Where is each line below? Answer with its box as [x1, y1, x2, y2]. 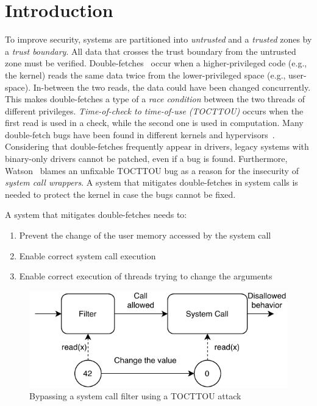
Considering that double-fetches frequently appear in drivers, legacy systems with [5, 140, 309, 153]
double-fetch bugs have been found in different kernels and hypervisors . [5, 128, 275, 141]
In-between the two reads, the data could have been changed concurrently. [33, 80, 311, 93]
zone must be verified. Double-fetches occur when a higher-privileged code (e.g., [5, 57, 307, 69]
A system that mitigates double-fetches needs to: [5, 208, 187, 221]
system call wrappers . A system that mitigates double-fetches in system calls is [5, 176, 298, 189]
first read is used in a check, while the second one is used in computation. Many [5, 116, 304, 129]
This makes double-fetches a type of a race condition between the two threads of [5, 93, 305, 105]
